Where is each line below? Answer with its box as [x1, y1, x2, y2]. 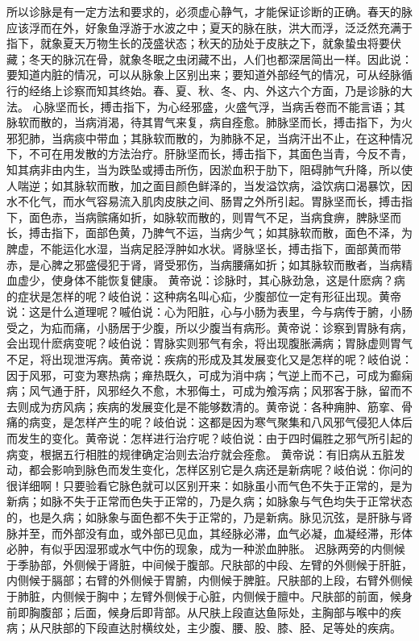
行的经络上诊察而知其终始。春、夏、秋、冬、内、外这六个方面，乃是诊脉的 [6, 81, 401, 98]
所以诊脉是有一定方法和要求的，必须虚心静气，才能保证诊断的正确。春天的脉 [6, 3, 413, 19]
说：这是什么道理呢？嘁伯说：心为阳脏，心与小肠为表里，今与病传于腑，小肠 [6, 303, 413, 320]
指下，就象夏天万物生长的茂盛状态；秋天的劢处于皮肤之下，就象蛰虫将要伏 [6, 35, 401, 52]
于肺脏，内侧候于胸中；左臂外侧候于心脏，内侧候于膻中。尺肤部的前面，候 [6, 587, 401, 604]
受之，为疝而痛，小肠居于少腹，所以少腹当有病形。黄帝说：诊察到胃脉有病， [6, 318, 413, 335]
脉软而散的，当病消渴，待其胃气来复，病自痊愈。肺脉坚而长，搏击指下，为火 [6, 114, 413, 131]
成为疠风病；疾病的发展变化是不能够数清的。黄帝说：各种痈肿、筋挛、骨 [28, 398, 413, 414]
